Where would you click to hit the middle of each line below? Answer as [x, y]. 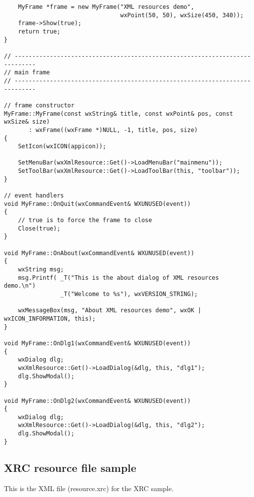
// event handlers [34, 196]
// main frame [27, 73]
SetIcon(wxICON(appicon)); [62, 147]
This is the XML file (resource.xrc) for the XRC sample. [89, 488]
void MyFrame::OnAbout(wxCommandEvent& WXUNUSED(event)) [99, 253]
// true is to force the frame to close [85, 220]
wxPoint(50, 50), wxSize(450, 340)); [182, 15]
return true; [39, 31]
